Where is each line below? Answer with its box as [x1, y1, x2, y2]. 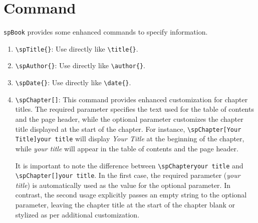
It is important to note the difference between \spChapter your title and [15, 160, 243, 170]
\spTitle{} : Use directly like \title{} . [15, 43, 138, 54]
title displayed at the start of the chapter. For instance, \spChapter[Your [15, 123, 241, 134]
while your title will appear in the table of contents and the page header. [15, 143, 238, 153]
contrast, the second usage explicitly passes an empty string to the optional [15, 189, 247, 200]
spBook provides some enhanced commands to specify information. [4, 27, 208, 37]
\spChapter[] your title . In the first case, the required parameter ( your [15, 170, 240, 180]
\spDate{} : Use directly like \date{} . [15, 77, 131, 88]
